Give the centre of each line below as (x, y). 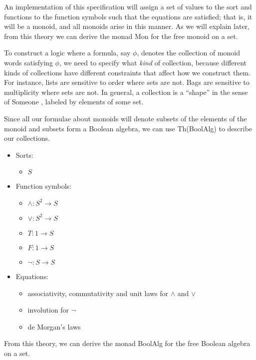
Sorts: (24, 155)
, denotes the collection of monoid (189, 53)
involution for (48, 310)
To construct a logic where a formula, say (67, 53)
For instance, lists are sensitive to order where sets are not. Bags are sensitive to (127, 82)
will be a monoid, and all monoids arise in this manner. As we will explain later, (127, 26)
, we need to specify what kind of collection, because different (153, 62)
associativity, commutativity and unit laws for (98, 293)
